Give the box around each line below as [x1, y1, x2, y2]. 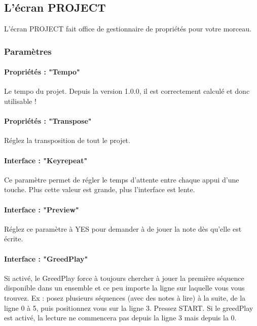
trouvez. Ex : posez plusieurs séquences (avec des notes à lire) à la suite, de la [4, 292, 246, 303]
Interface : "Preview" [4, 204, 79, 214]
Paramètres [4, 45, 52, 57]
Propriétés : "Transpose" [4, 116, 92, 126]
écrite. [4, 233, 23, 244]
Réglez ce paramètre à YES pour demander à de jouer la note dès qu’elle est [4, 223, 242, 234]
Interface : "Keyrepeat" [4, 155, 88, 165]
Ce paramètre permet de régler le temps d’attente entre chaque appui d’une [4, 174, 239, 185]
